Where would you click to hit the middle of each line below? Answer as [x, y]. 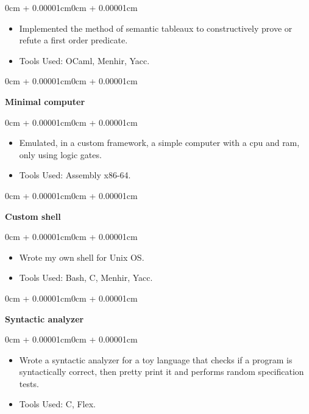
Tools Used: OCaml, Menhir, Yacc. [84, 60]
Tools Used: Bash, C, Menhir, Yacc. [86, 278]
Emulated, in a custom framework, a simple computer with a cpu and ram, [159, 143]
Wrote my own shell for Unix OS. [82, 257]
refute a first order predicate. [73, 40]
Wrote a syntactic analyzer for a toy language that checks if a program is [156, 359]
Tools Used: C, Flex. [57, 404]
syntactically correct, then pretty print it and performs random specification [162, 372]
